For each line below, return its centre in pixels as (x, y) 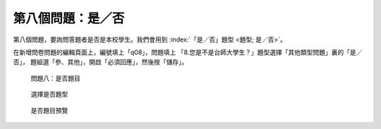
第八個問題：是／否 (69, 18)
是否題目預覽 (49, 110)
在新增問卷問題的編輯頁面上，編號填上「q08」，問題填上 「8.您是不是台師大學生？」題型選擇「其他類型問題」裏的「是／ (188, 52)
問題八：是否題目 (55, 78)
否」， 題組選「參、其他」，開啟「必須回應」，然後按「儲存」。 (101, 62)
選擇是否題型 (49, 94)
